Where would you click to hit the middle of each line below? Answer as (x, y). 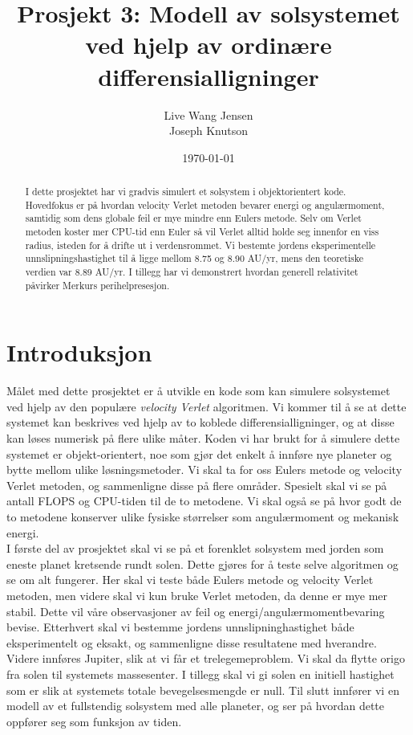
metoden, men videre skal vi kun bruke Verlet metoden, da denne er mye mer (197, 595)
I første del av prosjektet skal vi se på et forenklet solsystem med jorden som (195, 548)
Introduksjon (79, 352)
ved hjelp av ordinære (209, 45)
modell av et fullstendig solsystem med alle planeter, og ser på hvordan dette (196, 706)
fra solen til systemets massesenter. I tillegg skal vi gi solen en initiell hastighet (200, 674)
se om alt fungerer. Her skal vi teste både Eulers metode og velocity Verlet (190, 580)
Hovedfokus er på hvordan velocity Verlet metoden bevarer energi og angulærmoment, (205, 204)
